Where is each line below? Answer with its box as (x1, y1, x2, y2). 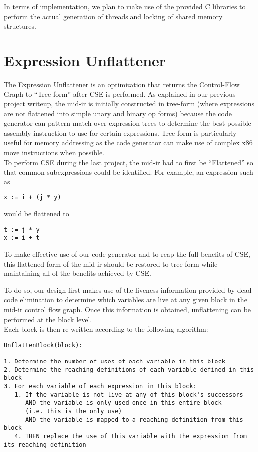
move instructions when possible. (4, 147, 105, 158)
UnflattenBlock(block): (4, 341, 83, 349)
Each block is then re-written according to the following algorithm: (4, 324, 208, 334)
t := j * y (4, 226, 40, 233)
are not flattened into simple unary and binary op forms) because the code (4, 108, 232, 118)
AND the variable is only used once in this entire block (25, 399, 222, 407)
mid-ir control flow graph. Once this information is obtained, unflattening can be (4, 304, 251, 314)
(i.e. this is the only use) (25, 408, 122, 415)
